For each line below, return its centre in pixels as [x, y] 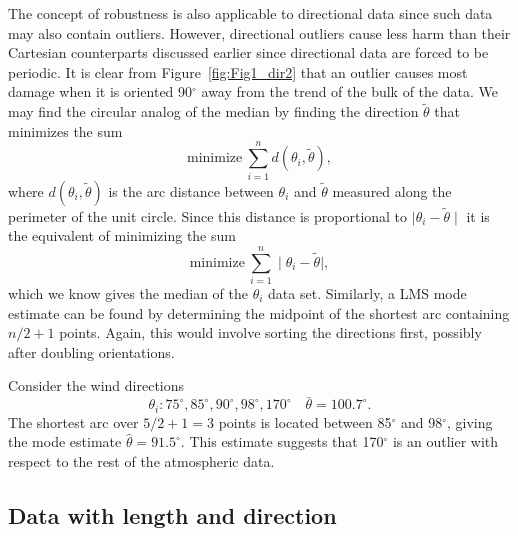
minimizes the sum [65, 130]
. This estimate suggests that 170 [282, 441]
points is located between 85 [305, 421]
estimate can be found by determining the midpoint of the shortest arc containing [259, 312]
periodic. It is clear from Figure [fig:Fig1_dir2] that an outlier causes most [238, 71]
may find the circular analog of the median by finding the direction [213, 111]
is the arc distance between [191, 190]
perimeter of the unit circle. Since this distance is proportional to [208, 215]
